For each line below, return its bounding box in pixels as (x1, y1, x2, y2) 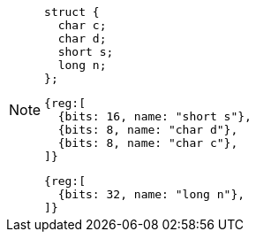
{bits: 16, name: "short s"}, (57, 110, 252, 123)
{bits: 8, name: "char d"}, (57, 123, 238, 136)
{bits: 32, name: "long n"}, (57, 188, 245, 201)
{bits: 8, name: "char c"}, (57, 136, 238, 150)
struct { (44, 5, 100, 19)
